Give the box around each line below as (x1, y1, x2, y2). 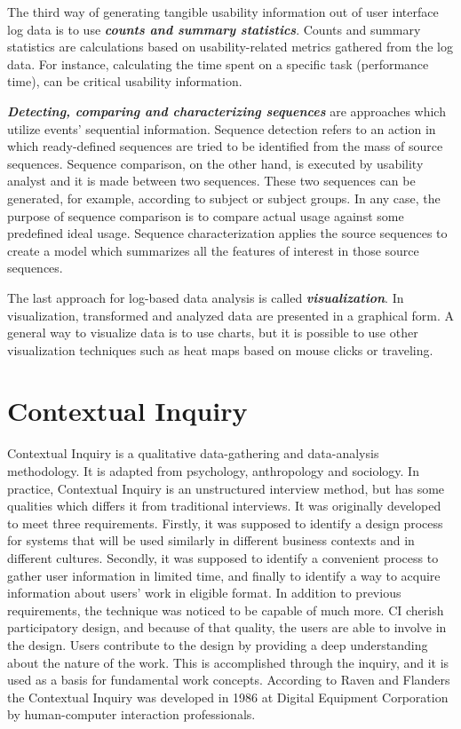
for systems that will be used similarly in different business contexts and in (7, 531, 415, 550)
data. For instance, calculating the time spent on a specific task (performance (7, 54, 429, 73)
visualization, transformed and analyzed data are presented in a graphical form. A (7, 305, 454, 324)
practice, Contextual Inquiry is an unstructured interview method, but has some (7, 479, 445, 497)
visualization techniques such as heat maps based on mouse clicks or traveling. (7, 340, 433, 359)
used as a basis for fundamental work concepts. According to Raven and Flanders (7, 670, 450, 689)
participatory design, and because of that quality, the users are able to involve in (7, 618, 447, 637)
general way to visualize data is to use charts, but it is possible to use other (7, 323, 418, 342)
